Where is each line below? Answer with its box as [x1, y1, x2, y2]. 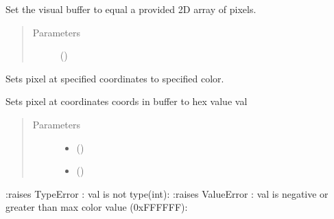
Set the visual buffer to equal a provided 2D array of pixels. [5, 2, 257, 16]
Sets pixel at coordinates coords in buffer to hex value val [5, 94, 248, 108]
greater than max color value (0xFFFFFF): [5, 200, 188, 214]
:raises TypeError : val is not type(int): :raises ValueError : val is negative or [5, 186, 329, 200]
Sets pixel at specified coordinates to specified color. [5, 71, 224, 85]
